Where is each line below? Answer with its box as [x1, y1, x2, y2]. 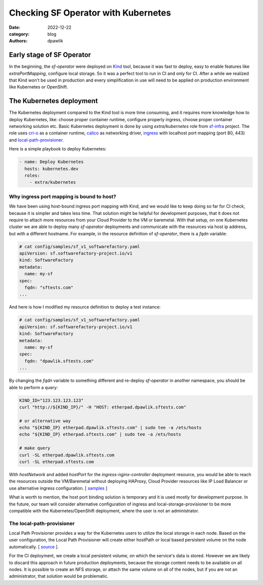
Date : [9, 24, 20, 30]
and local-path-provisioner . [9, 137, 64, 143]
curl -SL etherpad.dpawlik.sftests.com [19, 452, 114, 458]
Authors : [9, 38, 28, 44]
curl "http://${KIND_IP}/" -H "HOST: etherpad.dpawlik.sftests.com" [19, 404, 187, 410]
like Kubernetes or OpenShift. [9, 84, 68, 90]
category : [9, 31, 30, 37]
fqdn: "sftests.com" [24, 285, 74, 291]
